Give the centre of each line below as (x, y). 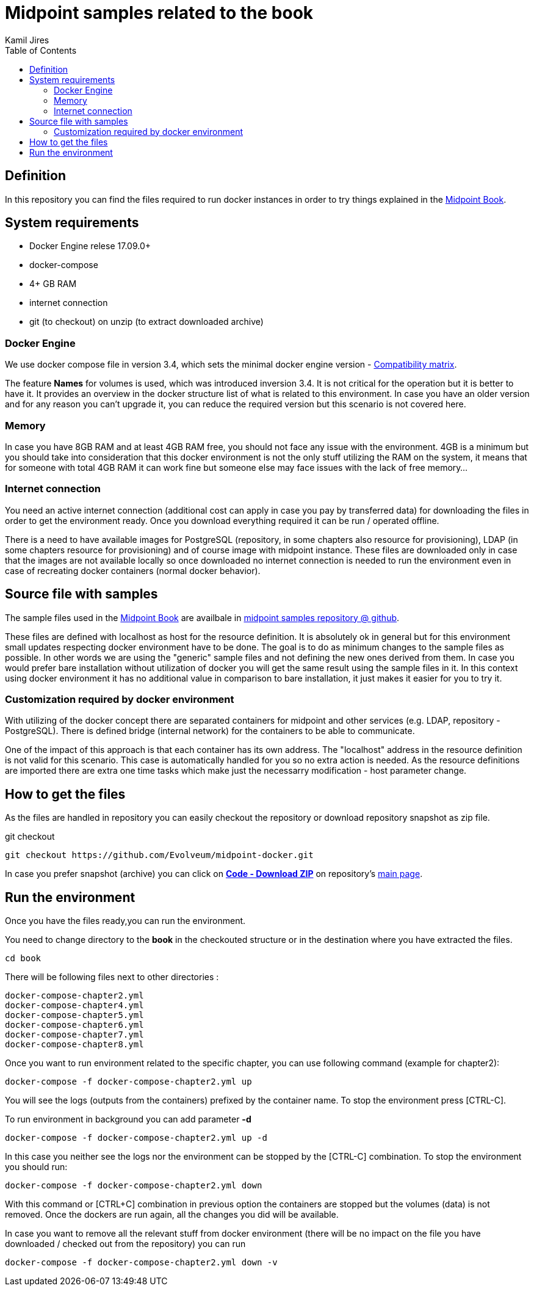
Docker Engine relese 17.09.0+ (90, 246)
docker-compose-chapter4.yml (74, 1005)
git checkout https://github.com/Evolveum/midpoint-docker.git (159, 855)
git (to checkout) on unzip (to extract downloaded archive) (146, 322)
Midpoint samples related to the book (159, 13)
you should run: (36, 1166)
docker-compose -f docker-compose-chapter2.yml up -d (136, 1137)
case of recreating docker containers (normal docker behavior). (133, 570)
